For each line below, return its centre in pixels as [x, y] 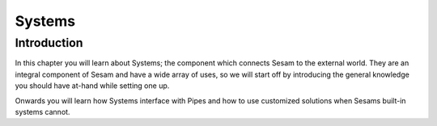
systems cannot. [42, 111]
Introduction [49, 43]
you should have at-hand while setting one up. [92, 86]
